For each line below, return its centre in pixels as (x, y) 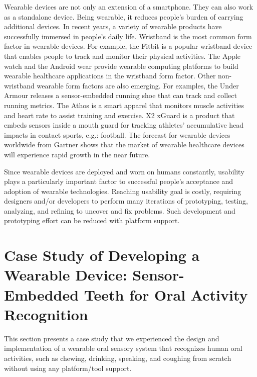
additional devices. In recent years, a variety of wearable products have (113, 26)
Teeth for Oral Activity (166, 294)
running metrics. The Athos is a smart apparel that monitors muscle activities (124, 105)
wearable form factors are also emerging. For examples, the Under (138, 85)
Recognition (46, 314)
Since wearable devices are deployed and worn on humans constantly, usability (124, 171)
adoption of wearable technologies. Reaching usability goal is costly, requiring (123, 191)
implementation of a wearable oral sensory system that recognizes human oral (123, 348)
